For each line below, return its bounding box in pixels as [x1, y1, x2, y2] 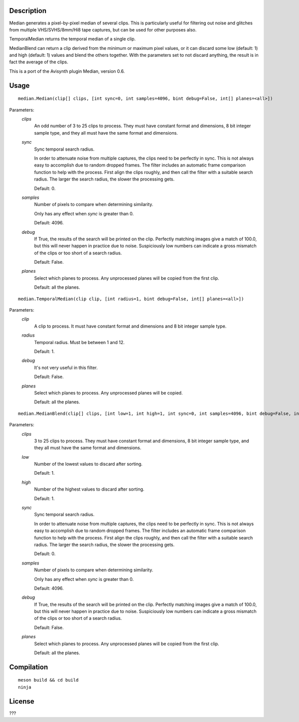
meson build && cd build [18, 677, 79, 683]
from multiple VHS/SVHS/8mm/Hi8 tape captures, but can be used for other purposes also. [9, 26, 197, 32]
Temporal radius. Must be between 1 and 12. [34, 339, 125, 345]
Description [9, 6, 47, 15]
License [9, 697, 34, 706]
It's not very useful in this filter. [34, 364, 98, 370]
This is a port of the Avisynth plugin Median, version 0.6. [9, 68, 125, 74]
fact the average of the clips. [9, 59, 68, 65]
